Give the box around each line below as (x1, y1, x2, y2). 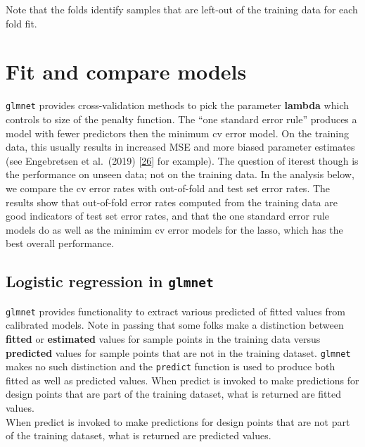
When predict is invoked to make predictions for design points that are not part (6, 414, 350, 429)
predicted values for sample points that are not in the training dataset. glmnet (6, 345, 351, 360)
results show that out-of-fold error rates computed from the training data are (6, 194, 338, 209)
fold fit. (6, 15, 37, 30)
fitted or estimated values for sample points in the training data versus (6, 331, 321, 346)
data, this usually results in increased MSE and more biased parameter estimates (6, 139, 355, 154)
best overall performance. (6, 236, 115, 251)
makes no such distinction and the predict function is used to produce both (6, 359, 335, 374)
